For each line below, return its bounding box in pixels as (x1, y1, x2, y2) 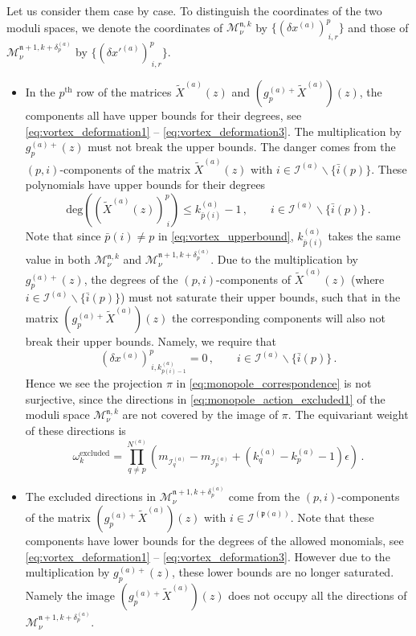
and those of (348, 18, 409, 35)
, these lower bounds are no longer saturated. (171, 564, 394, 581)
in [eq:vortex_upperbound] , (157, 227, 294, 244)
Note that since (25, 227, 101, 244)
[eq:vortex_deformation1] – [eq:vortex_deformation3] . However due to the (25, 548, 390, 564)
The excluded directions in (25, 488, 157, 505)
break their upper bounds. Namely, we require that (25, 333, 276, 350)
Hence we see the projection (25, 375, 163, 392)
